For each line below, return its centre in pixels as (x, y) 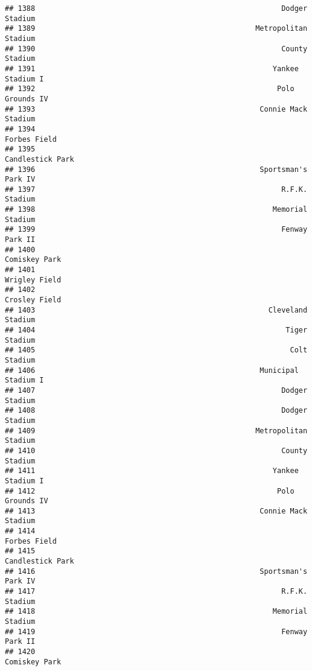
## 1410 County (156, 450)
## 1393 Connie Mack (156, 109)
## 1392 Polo (150, 89)
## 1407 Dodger (156, 390)
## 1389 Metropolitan (156, 29)
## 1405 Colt (156, 350)
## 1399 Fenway (156, 230)
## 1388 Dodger (156, 8)
